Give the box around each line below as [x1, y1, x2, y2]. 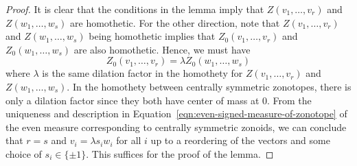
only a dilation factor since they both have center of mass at [5, 93, 260, 107]
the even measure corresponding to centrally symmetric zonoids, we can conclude [5, 119, 347, 134]
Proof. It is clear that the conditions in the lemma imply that [5, 2, 264, 16]
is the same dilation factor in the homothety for [42, 66, 243, 80]
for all [116, 133, 141, 147]
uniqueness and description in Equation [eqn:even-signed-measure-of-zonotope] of [5, 106, 347, 121]
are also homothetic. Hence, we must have [73, 42, 251, 56]
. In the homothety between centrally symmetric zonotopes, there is [67, 79, 352, 93]
